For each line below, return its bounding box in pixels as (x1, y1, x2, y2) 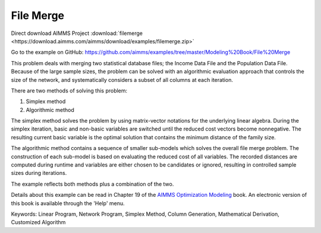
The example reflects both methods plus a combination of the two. (11, 180, 174, 187)
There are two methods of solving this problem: (11, 87, 128, 94)
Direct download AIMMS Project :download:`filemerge (11, 30, 143, 37)
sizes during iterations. (11, 170, 67, 177)
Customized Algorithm (11, 219, 66, 226)
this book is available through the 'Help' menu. (11, 199, 125, 207)
